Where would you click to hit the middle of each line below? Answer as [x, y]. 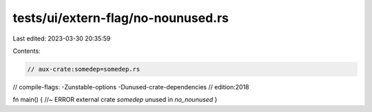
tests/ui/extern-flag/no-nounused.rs [121, 18]
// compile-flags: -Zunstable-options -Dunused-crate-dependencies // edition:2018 [131, 87]
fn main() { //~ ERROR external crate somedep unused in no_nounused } [115, 100]
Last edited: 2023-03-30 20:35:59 [62, 38]
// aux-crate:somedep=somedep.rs [84, 69]
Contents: [27, 51]
